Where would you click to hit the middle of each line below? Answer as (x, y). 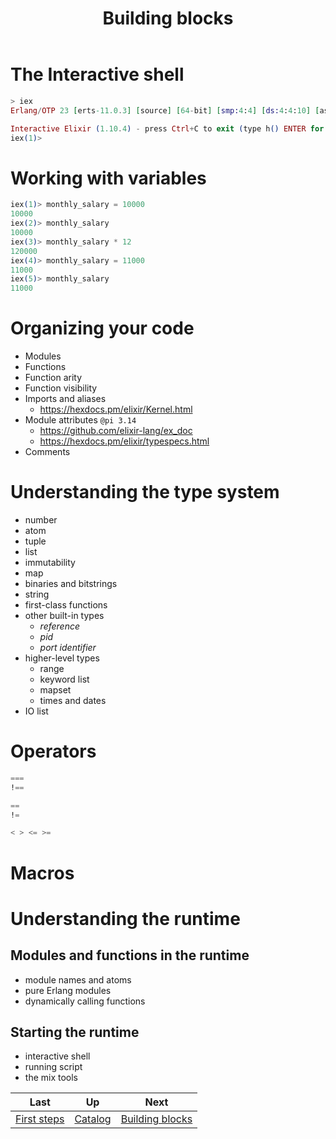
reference (60, 626)
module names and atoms (78, 979)
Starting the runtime (75, 1032)
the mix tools (51, 1078)
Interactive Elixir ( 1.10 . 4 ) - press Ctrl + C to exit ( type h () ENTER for (167, 128)
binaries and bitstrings (71, 583)
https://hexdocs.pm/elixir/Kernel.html (116, 409)
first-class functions (66, 605)
